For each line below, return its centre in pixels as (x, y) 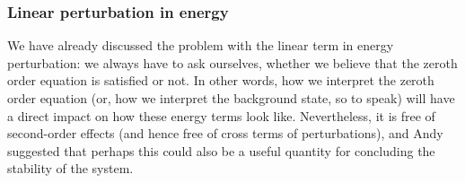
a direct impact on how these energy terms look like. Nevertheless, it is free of (221, 115)
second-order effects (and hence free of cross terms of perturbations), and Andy (225, 133)
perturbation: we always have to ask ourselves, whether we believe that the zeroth (232, 62)
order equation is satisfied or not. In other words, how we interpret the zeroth (221, 80)
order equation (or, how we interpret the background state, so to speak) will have (231, 98)
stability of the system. (70, 168)
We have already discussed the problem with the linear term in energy (201, 45)
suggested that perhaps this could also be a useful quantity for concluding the (221, 150)
